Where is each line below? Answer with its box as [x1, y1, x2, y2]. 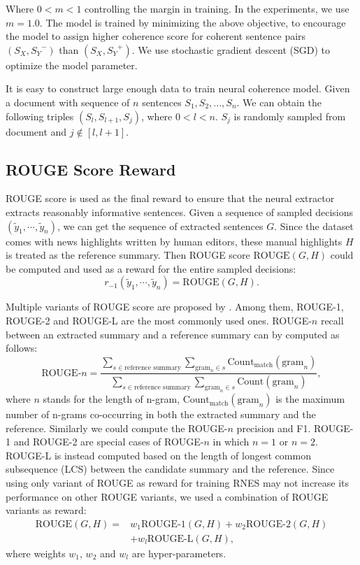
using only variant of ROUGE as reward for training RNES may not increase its [6, 475, 350, 490]
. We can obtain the [236, 94, 322, 109]
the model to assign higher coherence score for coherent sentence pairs [6, 29, 306, 43]
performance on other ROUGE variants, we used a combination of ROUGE [6, 489, 329, 503]
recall [320, 313, 344, 327]
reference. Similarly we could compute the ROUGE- [6, 420, 228, 435]
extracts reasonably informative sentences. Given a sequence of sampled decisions [6, 204, 353, 219]
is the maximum [275, 392, 345, 406]
